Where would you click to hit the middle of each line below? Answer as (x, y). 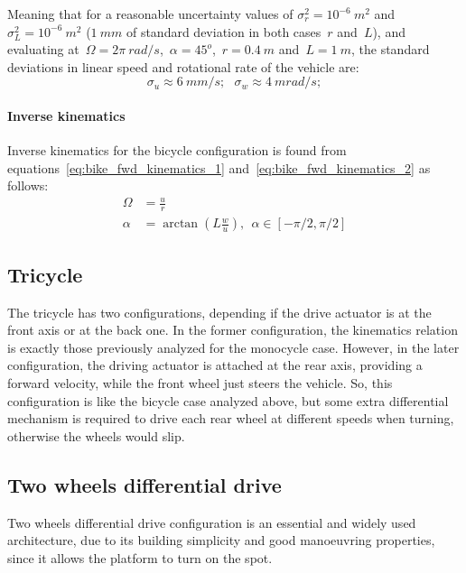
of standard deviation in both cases (224, 31)
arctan (181, 224)
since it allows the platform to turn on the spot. (140, 557)
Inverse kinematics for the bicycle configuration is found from (177, 150)
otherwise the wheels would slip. (96, 435)
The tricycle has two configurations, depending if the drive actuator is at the (219, 312)
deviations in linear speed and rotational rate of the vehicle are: (183, 66)
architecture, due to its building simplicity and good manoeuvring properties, (221, 540)
